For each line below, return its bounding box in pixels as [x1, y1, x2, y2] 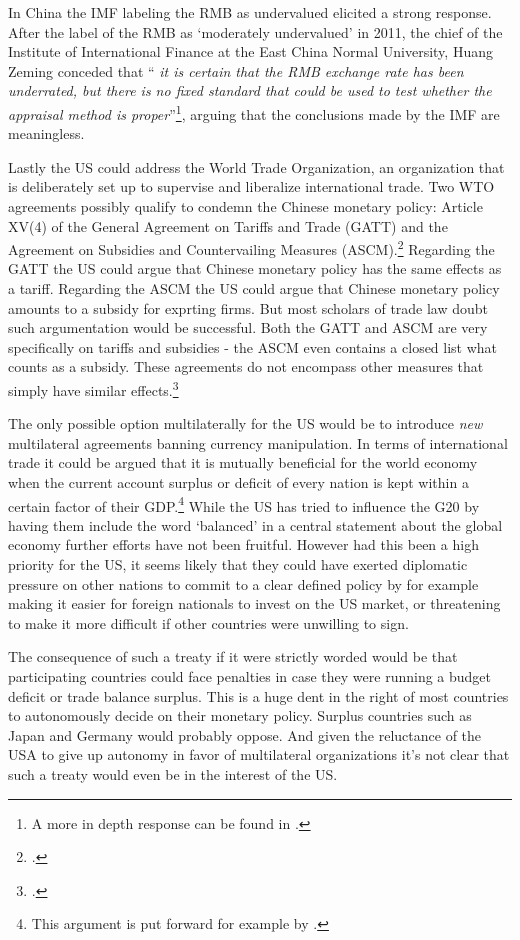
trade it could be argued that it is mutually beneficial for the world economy [8, 452, 478, 473]
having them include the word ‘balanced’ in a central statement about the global [8, 514, 503, 535]
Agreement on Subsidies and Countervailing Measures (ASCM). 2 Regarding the [8, 236, 495, 259]
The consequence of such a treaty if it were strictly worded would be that [8, 646, 458, 667]
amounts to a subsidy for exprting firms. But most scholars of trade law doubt [8, 297, 489, 318]
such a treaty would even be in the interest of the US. [8, 764, 338, 784]
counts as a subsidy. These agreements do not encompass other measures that [8, 356, 484, 377]
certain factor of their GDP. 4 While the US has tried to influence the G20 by [8, 492, 480, 516]
